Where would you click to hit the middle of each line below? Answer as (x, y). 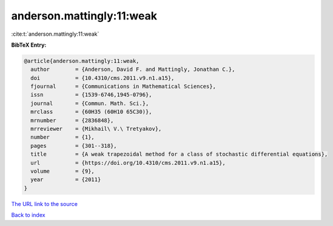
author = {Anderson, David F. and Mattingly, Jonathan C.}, (133, 69)
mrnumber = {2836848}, (72, 120)
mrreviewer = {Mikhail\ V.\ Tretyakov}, (96, 129)
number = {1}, (63, 137)
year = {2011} (66, 180)
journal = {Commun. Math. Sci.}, (90, 103)
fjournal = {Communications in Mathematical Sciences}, (123, 87)
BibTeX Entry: (29, 45)
